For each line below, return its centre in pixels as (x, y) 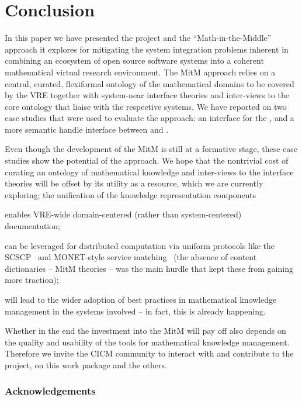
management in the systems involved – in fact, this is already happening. (135, 311)
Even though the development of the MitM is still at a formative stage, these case (151, 149)
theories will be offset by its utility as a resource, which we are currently (134, 183)
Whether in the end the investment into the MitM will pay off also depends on (145, 331)
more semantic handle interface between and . (87, 129)
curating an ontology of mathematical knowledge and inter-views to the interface (149, 172)
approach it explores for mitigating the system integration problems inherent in (147, 49)
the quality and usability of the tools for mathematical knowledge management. (147, 342)
